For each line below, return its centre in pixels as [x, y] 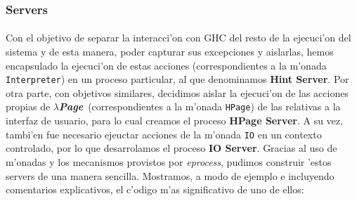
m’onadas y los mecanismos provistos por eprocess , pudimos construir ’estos [169, 161]
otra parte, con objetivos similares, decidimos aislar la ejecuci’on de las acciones [177, 92]
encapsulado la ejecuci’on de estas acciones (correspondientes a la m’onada [166, 65]
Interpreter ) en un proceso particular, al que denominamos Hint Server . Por [177, 79]
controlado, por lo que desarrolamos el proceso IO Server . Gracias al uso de [171, 148]
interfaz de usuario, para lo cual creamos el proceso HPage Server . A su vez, [174, 121]
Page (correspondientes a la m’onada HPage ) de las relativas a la [200, 106]
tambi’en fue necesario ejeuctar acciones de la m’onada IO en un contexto [164, 134]
